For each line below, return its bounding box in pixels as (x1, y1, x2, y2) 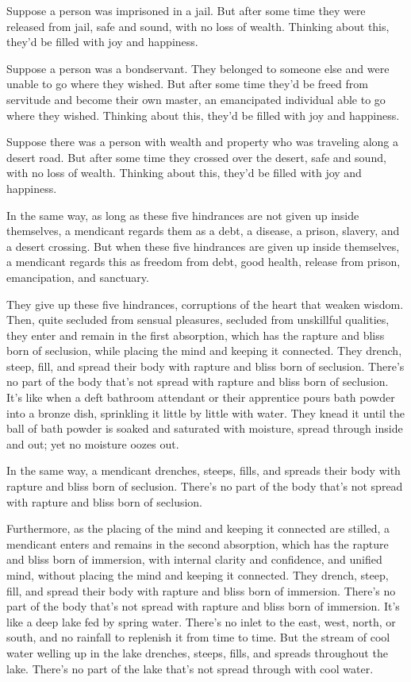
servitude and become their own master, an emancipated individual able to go (6, 91, 386, 107)
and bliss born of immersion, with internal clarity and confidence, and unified (6, 551, 382, 568)
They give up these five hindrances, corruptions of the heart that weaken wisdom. (6, 295, 404, 312)
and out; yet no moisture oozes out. (6, 435, 179, 452)
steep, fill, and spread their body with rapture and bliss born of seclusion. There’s (6, 357, 405, 374)
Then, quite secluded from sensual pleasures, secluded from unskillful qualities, (6, 311, 390, 328)
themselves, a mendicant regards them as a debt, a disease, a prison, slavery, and (6, 222, 400, 239)
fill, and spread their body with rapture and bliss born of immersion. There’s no (6, 582, 396, 599)
